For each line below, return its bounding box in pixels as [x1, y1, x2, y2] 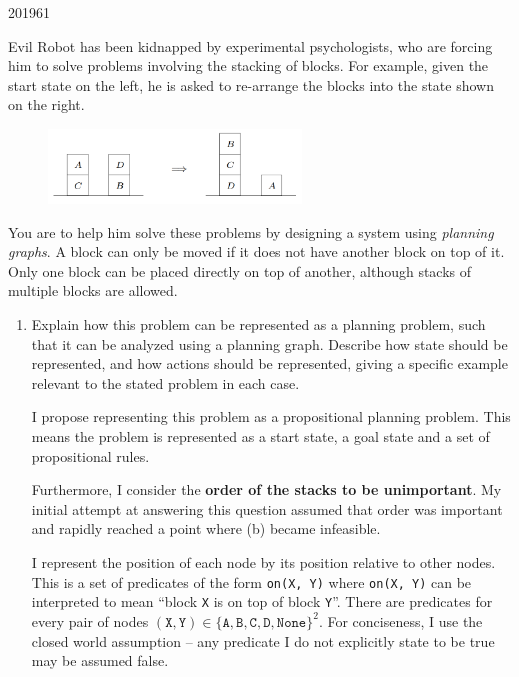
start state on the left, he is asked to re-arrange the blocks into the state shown [8, 74, 494, 95]
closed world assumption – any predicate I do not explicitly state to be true [31, 630, 495, 651]
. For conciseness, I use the [318, 610, 483, 631]
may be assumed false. [31, 650, 169, 671]
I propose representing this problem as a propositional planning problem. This [31, 406, 511, 427]
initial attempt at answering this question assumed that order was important [31, 498, 503, 519]
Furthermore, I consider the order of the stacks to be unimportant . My [31, 479, 502, 500]
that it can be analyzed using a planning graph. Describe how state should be [31, 333, 508, 354]
